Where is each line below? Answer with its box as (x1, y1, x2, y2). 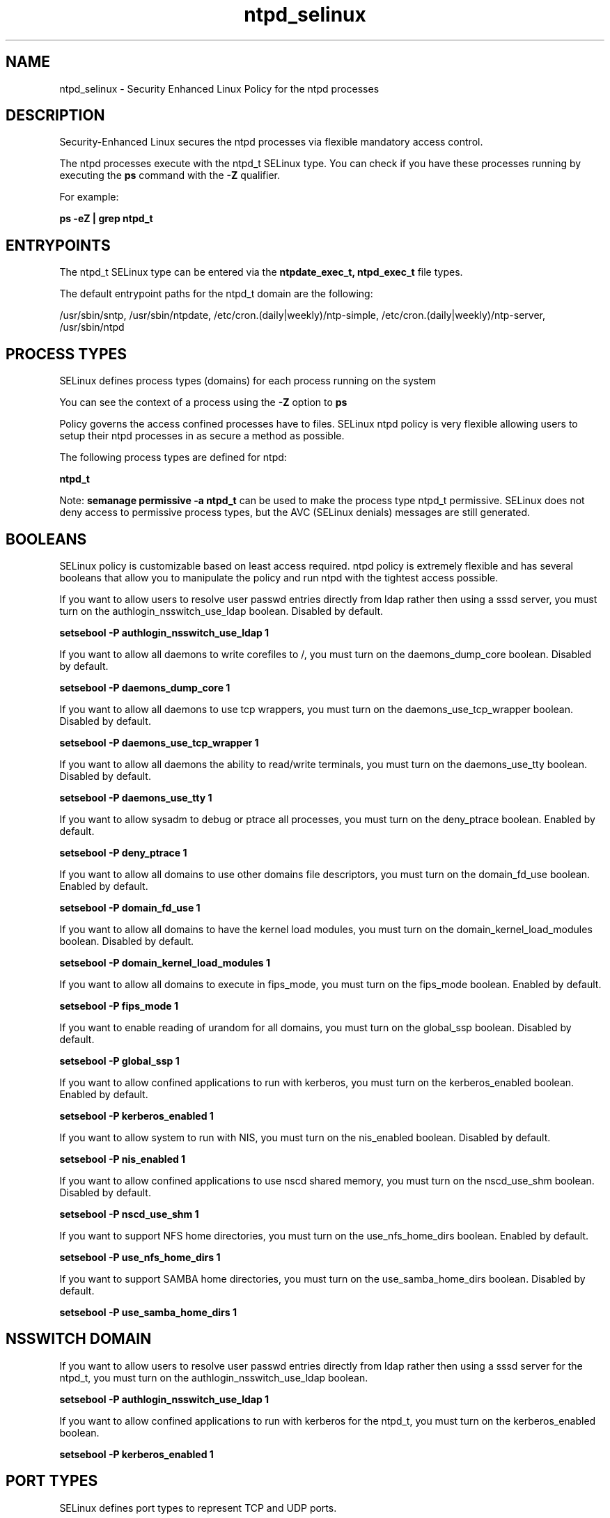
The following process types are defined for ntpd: (59, 451, 287, 464)
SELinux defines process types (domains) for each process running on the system (59, 375, 437, 387)
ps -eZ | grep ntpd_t (59, 212, 153, 225)
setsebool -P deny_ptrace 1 (59, 846, 187, 859)
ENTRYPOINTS (6, 236, 111, 254)
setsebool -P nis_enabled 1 (59, 1152, 186, 1165)
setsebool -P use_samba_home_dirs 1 (59, 1306, 237, 1318)
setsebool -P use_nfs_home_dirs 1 (59, 1251, 221, 1263)
